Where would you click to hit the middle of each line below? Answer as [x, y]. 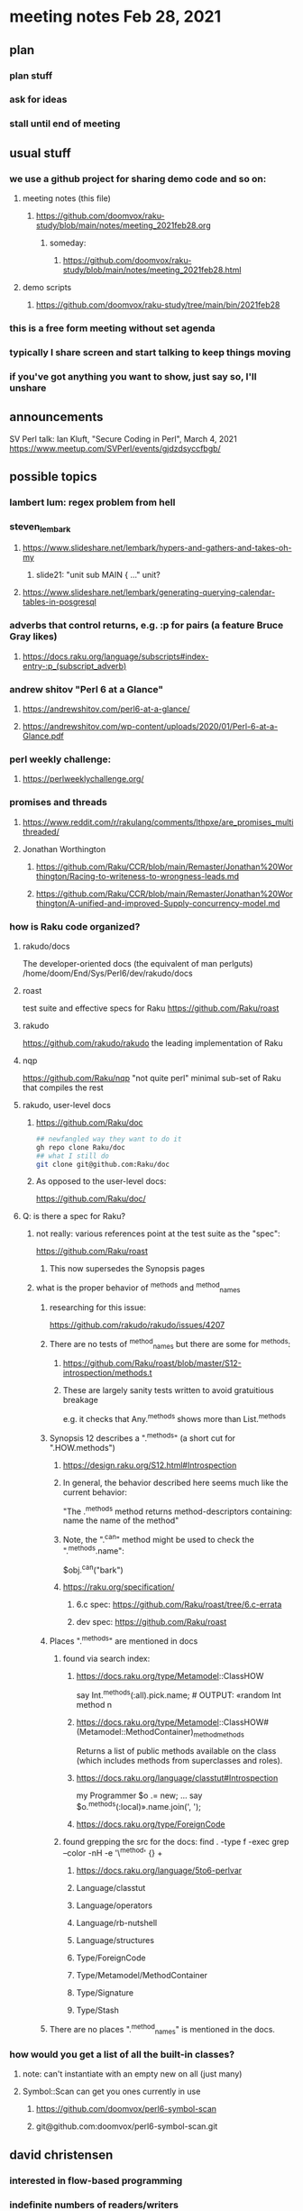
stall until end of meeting [65, 124]
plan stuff [31, 76]
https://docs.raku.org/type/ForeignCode [151, 1824]
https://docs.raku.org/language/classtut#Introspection [177, 1778]
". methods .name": [93, 1550]
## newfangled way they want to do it [109, 1139]
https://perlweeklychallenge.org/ [83, 779]
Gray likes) [33, 637]
